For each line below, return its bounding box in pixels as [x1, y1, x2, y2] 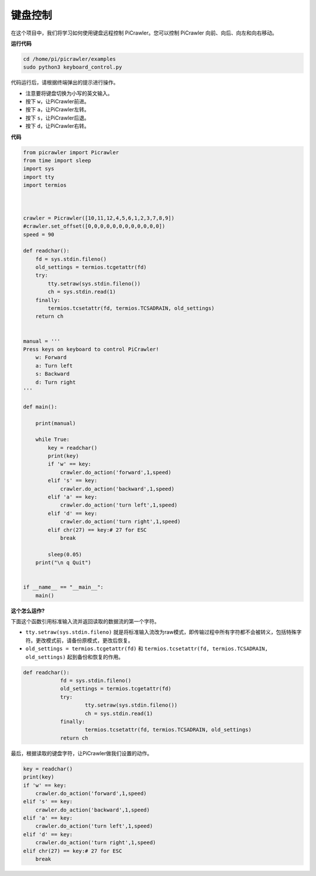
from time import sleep [23, 157, 92, 164]
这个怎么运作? [11, 607, 45, 614]
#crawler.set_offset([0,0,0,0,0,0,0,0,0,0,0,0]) [23, 223, 166, 230]
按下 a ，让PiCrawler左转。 [25, 106, 90, 113]
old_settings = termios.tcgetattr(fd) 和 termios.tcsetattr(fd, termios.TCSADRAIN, [25, 645, 269, 652]
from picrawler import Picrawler [23, 149, 119, 155]
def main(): [23, 403, 58, 410]
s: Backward [35, 371, 70, 378]
